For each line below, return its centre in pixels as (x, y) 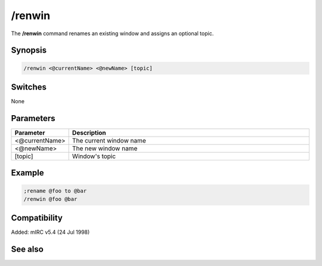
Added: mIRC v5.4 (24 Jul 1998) (50, 232)
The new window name (105, 148)
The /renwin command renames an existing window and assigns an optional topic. (112, 33)
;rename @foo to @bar (55, 191)
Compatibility (37, 218)
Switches (29, 87)
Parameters (33, 118)
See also (27, 250)
